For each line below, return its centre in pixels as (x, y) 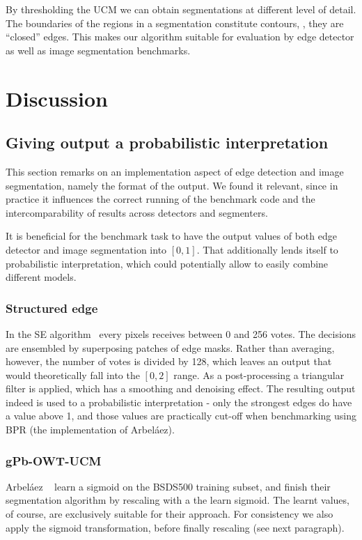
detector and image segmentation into (86, 249)
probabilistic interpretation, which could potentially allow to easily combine (167, 263)
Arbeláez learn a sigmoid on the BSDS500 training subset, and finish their (168, 486)
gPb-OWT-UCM (54, 460)
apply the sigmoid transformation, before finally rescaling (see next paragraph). (175, 527)
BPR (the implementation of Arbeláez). (90, 430)
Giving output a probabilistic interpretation (167, 142)
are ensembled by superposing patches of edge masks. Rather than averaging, (170, 347)
